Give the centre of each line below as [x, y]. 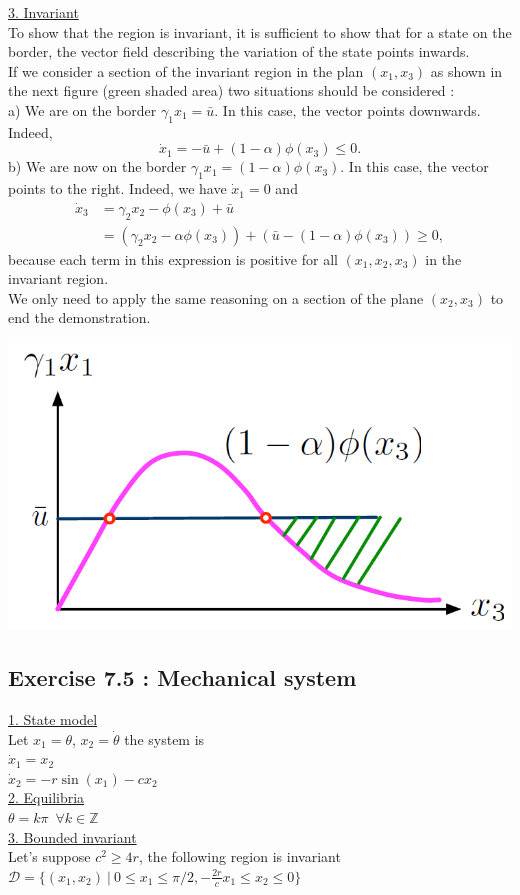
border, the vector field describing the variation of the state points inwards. [239, 51]
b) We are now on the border [97, 166]
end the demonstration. [79, 317]
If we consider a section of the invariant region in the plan [186, 70]
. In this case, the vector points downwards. [347, 109]
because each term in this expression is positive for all [173, 258]
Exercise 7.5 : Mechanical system [182, 677]
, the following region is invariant [239, 856]
